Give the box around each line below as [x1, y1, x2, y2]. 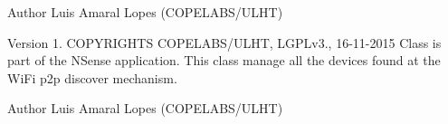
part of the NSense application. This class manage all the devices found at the [7, 51, 441, 70]
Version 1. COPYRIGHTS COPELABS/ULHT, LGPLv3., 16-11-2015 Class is [7, 33, 442, 52]
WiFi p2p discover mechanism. [7, 68, 177, 87]
